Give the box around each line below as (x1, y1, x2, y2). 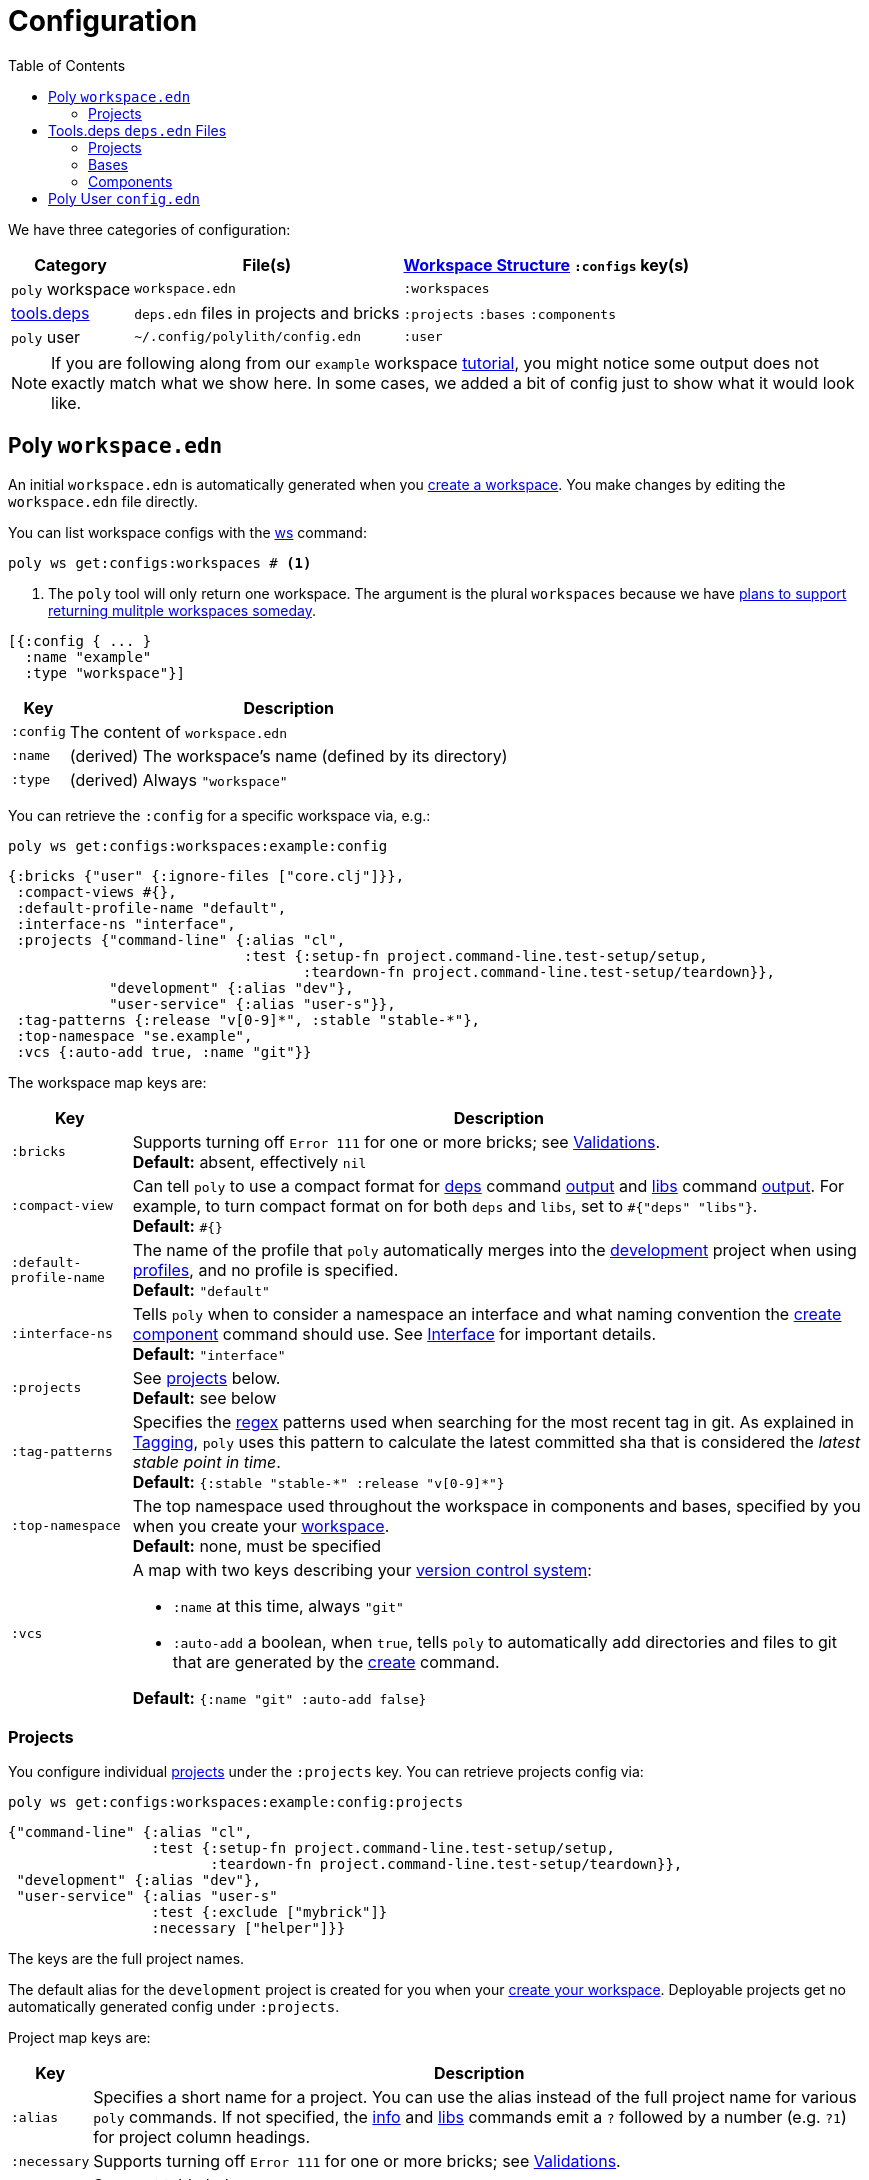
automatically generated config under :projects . (8, 1998, 340, 2016)
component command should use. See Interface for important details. (132, 1323, 657, 1344)
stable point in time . (132, 1451, 281, 1472)
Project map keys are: (8, 2029, 151, 2047)
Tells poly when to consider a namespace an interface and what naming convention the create (132, 1303, 842, 1324)
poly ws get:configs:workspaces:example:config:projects (8, 1794, 464, 1811)
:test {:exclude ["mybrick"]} (151, 1904, 388, 1921)
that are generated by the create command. (172, 1651, 500, 1672)
